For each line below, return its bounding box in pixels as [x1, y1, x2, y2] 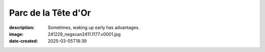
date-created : [9, 38, 38, 44]
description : [9, 25, 35, 30]
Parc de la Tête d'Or [9, 7, 91, 18]
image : [9, 31, 24, 37]
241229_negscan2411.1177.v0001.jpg [48, 31, 121, 37]
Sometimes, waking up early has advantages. [48, 25, 140, 30]
